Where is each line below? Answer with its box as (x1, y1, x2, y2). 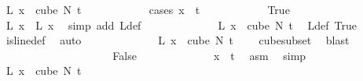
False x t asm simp (112, 47, 306, 63)
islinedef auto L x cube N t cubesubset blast (5, 32, 350, 48)
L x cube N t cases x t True (5, 2, 290, 17)
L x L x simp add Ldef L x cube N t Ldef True (5, 16, 357, 33)
